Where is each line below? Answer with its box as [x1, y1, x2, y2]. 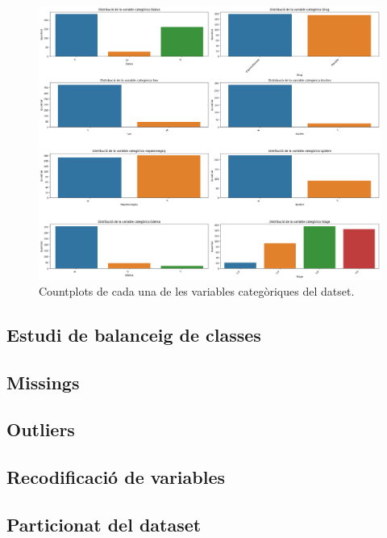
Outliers [6, 417, 75, 442]
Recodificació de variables [6, 464, 226, 490]
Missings [6, 369, 80, 394]
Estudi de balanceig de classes [6, 322, 261, 347]
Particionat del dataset [6, 511, 202, 536]
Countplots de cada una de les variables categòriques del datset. [39, 282, 355, 299]
